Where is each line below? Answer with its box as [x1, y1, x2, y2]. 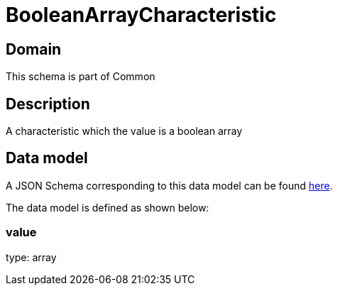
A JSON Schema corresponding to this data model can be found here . [6, 179, 333, 192]
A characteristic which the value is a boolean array [6, 125, 243, 138]
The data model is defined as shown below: [6, 201, 209, 214]
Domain [6, 40, 62, 58]
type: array [6, 251, 57, 263]
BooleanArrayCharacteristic [6, 3, 277, 27]
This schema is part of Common [6, 70, 156, 83]
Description [6, 94, 90, 113]
